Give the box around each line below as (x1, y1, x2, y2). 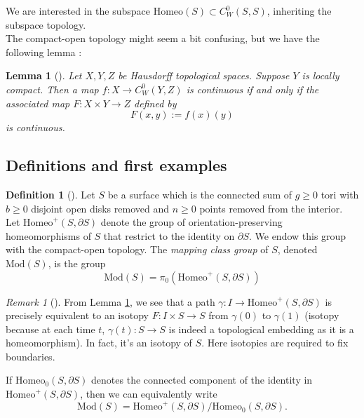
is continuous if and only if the (186, 81, 319, 96)
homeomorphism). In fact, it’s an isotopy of (6, 335, 192, 350)
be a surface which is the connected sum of (107, 187, 292, 201)
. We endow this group (248, 228, 346, 243)
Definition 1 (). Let (6, 187, 95, 201)
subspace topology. (6, 17, 86, 32)
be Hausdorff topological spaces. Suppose (118, 68, 290, 83)
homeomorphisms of (6, 228, 91, 243)
